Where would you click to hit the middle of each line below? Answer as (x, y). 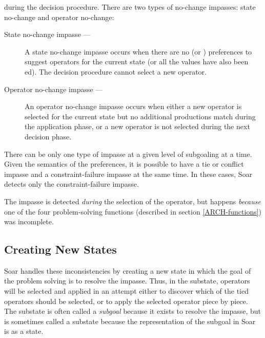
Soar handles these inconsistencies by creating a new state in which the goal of (128, 270)
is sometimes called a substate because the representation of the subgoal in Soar (130, 321)
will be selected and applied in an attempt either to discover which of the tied (126, 291)
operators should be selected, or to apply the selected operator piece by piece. (126, 301)
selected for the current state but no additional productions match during (140, 116)
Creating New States (60, 249)
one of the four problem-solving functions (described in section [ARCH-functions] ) (133, 211)
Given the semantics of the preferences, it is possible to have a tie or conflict (124, 164)
